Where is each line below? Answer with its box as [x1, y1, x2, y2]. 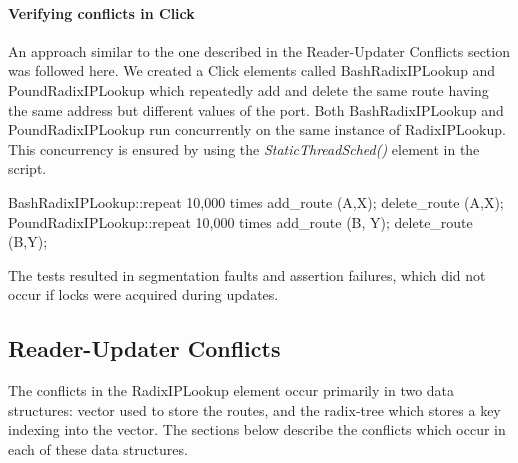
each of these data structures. [8, 438, 188, 459]
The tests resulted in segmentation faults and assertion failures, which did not [8, 264, 486, 285]
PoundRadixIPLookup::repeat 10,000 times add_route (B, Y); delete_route [8, 211, 473, 232]
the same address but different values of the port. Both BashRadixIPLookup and [8, 99, 504, 120]
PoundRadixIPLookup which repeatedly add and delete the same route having [8, 79, 489, 100]
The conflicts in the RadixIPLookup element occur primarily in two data [8, 380, 455, 401]
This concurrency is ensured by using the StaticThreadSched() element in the [8, 138, 480, 159]
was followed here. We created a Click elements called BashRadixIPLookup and [8, 60, 496, 81]
